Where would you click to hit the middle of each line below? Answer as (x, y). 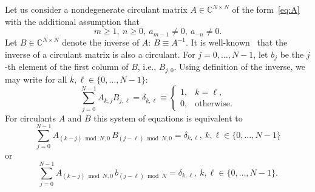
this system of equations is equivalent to (168, 118)
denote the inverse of (101, 42)
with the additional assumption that (72, 21)
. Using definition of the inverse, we (239, 67)
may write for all (36, 79)
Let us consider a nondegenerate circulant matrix (96, 9)
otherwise (213, 104)
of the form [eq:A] (266, 9)
